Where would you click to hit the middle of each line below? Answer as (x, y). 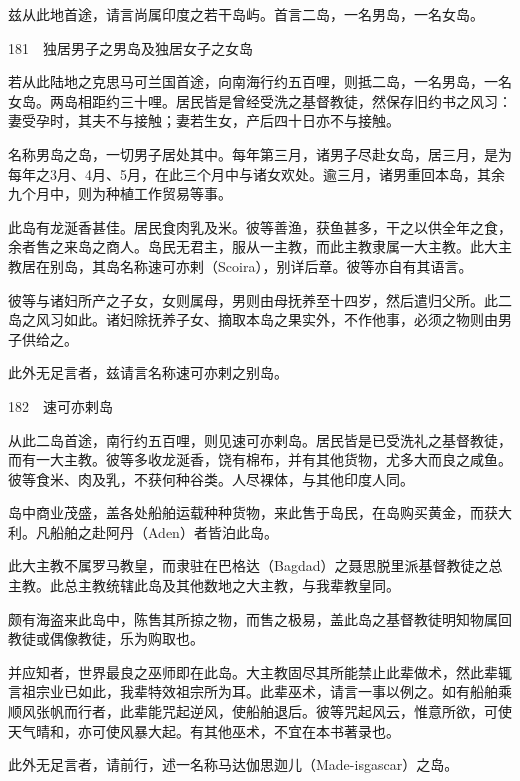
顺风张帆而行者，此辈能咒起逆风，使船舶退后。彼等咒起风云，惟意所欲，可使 (260, 711)
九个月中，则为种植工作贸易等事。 (120, 193)
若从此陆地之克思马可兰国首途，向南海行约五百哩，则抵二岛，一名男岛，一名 (260, 81)
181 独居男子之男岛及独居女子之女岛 (130, 47)
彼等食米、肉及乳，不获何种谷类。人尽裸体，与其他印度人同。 (211, 478)
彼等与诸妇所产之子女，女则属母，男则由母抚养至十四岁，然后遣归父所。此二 (260, 299)
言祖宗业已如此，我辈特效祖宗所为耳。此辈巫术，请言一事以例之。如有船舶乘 (260, 691)
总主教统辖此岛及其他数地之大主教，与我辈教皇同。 (231, 585)
